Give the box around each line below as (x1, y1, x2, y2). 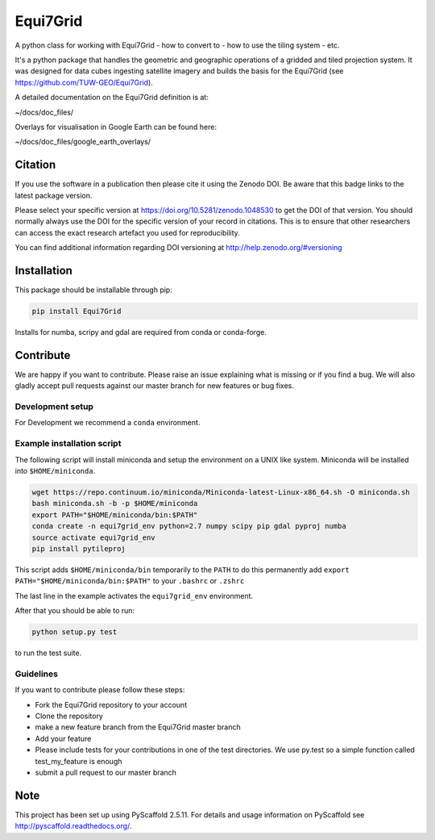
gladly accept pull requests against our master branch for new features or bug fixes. (14, 381, 294, 391)
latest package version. (14, 190, 93, 200)
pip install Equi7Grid (31, 307, 122, 316)
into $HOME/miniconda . (14, 466, 96, 475)
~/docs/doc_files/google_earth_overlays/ (14, 137, 151, 147)
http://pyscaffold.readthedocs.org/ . (14, 821, 132, 831)
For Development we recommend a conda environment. (14, 418, 201, 428)
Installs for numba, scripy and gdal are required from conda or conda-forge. (14, 328, 267, 337)
